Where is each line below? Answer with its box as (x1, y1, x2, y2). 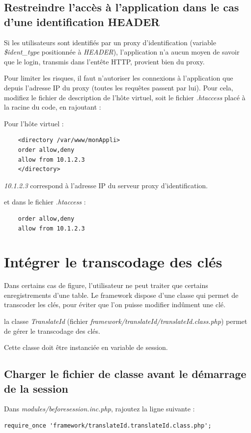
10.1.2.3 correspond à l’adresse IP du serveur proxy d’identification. (4, 180, 208, 190)
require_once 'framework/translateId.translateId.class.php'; (4, 422, 212, 429)
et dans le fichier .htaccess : (4, 197, 86, 207)
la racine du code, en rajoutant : (4, 102, 101, 112)
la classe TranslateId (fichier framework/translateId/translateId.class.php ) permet (4, 316, 248, 326)
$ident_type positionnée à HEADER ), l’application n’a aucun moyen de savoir (4, 47, 240, 57)
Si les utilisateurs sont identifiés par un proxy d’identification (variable (4, 37, 216, 47)
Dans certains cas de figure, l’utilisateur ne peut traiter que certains (4, 280, 208, 290)
